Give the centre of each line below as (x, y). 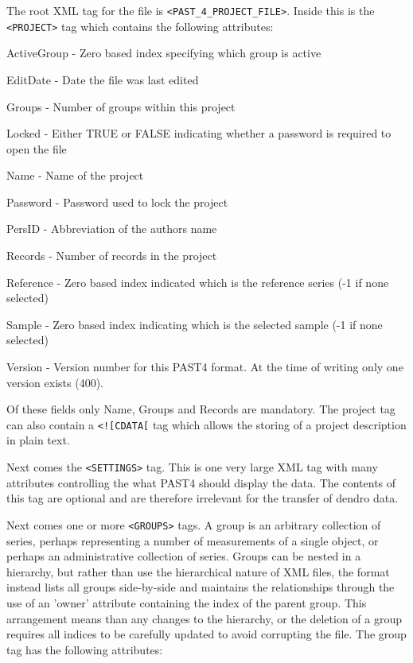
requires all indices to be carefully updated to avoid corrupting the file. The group (206, 634)
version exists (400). (55, 382)
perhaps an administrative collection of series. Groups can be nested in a (184, 556)
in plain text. (38, 440)
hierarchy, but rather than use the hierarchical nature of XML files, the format (198, 571)
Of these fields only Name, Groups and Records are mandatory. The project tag (201, 409)
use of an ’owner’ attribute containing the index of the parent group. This (187, 602)
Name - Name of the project (75, 175)
